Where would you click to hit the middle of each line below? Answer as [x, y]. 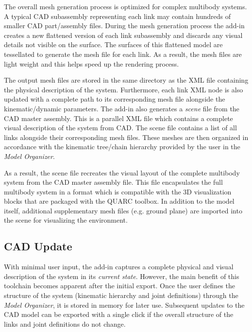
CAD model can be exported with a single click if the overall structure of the [119, 314]
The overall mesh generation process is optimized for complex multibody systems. [126, 6]
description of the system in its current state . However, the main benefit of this [122, 276]
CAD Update [38, 246]
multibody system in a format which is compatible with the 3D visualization [118, 191]
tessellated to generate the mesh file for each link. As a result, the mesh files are [123, 54]
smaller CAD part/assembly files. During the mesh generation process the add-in [124, 26]
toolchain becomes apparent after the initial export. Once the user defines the [119, 286]
